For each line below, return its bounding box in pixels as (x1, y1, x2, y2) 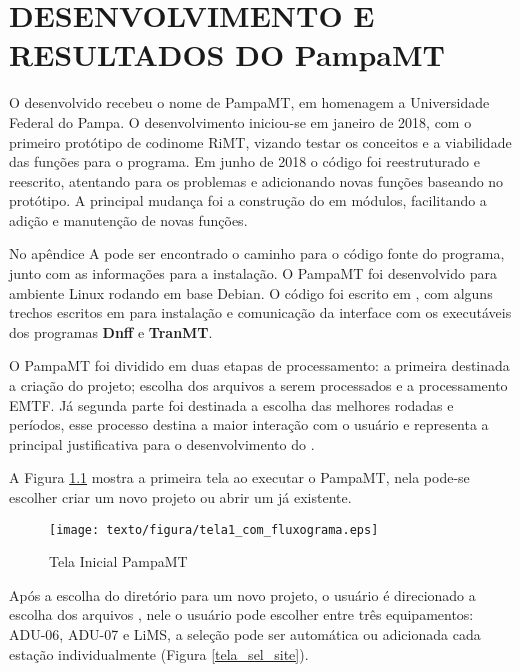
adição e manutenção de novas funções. (9, 209, 248, 230)
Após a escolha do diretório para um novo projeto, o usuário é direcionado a (9, 584, 476, 605)
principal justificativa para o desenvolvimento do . (9, 433, 315, 454)
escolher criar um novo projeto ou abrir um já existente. (9, 487, 352, 507)
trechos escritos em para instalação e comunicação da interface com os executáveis (9, 302, 512, 323)
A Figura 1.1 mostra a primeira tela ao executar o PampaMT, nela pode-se (9, 467, 470, 488)
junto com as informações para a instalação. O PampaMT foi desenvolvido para (9, 263, 497, 284)
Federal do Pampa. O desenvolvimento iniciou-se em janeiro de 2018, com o (9, 111, 472, 132)
